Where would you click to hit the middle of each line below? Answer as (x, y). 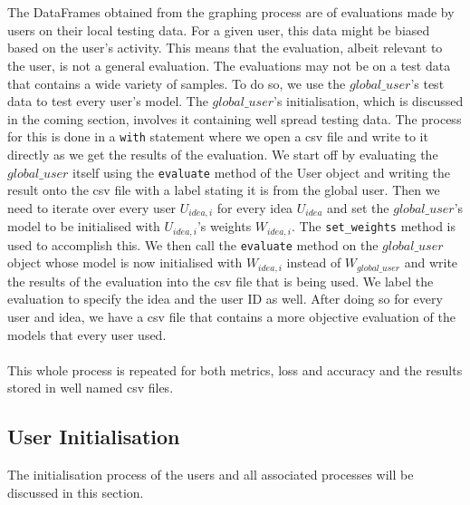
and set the (358, 207)
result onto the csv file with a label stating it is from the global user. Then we (224, 190)
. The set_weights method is (373, 226)
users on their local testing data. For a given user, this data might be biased (219, 29)
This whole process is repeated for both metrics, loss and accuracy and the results (235, 369)
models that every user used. (87, 334)
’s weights (224, 226)
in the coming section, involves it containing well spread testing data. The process (235, 118)
